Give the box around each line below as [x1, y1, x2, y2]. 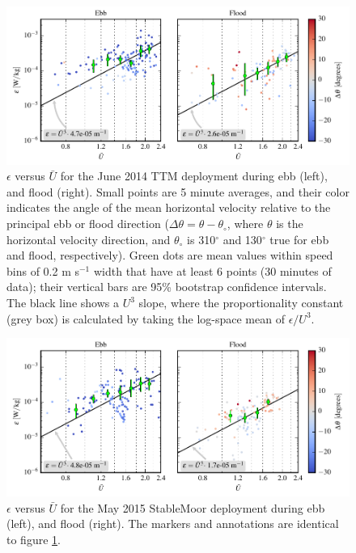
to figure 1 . [6, 530, 61, 547]
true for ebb [269, 230, 329, 247]
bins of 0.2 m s [6, 262, 79, 279]
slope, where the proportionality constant [138, 294, 344, 311]
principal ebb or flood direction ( [6, 215, 169, 232]
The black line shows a [6, 294, 119, 311]
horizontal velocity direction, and [6, 230, 171, 247]
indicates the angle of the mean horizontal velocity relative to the [6, 199, 331, 216]
